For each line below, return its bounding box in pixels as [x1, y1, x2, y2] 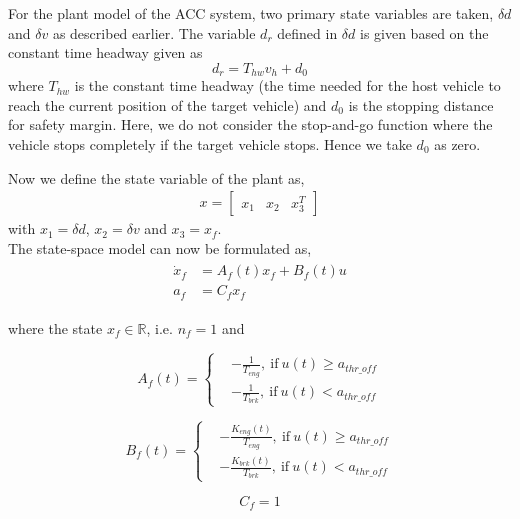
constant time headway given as [8, 42, 203, 63]
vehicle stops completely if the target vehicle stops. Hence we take [8, 134, 412, 155]
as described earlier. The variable [52, 22, 256, 43]
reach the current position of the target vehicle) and [8, 94, 327, 115]
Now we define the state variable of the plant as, [8, 167, 305, 188]
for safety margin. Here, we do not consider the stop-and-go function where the [8, 114, 493, 135]
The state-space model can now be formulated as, [8, 237, 312, 258]
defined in [277, 22, 338, 43]
